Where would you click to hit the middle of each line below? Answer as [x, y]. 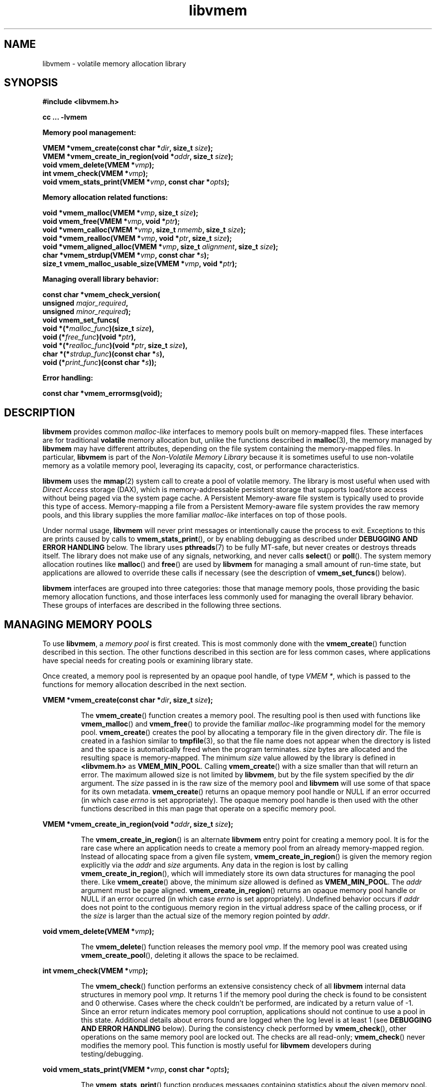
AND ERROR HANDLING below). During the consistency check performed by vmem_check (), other [244, 1029]
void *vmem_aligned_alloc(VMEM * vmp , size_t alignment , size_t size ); [160, 247]
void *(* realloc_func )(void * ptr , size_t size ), [115, 346]
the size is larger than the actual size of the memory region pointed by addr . [205, 916]
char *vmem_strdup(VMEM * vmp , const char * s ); [126, 255]
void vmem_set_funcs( [81, 320]
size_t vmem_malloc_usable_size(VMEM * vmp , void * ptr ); [140, 264]
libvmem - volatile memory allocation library [114, 63]
